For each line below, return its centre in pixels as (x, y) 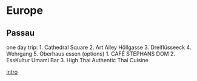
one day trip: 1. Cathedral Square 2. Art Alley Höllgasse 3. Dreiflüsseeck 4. (99, 47)
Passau (21, 33)
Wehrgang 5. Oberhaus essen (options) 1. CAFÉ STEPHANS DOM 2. (91, 54)
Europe (25, 11)
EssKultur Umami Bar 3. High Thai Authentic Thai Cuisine (77, 60)
